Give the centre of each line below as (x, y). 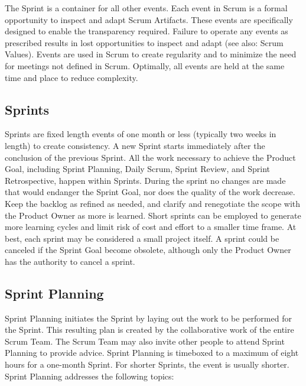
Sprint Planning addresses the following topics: (89, 376)
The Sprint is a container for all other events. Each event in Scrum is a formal (146, 8)
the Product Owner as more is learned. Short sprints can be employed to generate (153, 215)
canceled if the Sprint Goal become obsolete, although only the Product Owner (148, 250)
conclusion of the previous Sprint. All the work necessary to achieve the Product (150, 157)
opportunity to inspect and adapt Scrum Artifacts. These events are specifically (149, 19)
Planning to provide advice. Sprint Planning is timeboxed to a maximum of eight (152, 353)
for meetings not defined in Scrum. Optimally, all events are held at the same (145, 65)
